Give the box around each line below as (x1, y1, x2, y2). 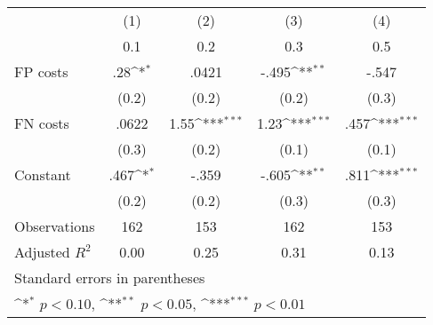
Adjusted (14, 242, 70, 262)
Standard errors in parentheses (14, 267, 205, 288)
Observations (14, 216, 95, 236)
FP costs (14, 61, 68, 82)
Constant (14, 164, 71, 185)
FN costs (14, 113, 69, 133)
